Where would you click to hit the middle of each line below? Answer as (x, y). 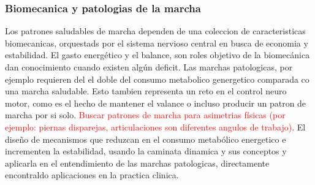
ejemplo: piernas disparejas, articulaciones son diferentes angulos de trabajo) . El (155, 126)
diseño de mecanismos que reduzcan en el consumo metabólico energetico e (146, 139)
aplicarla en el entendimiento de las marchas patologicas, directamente (137, 163)
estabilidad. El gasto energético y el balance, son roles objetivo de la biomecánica (157, 55)
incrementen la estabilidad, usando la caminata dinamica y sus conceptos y (146, 151)
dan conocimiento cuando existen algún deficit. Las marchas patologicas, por (149, 67)
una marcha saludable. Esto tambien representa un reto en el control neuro (146, 91)
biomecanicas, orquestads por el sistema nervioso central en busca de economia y (157, 43)
